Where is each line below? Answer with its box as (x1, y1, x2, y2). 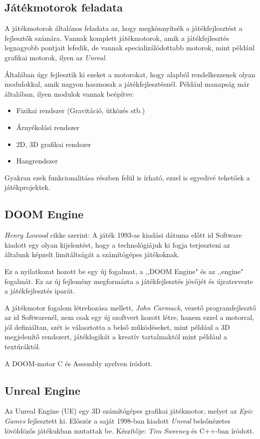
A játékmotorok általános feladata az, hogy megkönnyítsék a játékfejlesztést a (4, 23, 243, 33)
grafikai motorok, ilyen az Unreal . (4, 52, 107, 62)
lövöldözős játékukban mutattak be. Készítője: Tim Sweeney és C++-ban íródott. (4, 425, 255, 436)
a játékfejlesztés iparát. (4, 286, 75, 296)
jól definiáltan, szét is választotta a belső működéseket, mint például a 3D (4, 321, 230, 332)
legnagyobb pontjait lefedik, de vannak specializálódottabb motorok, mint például (4, 42, 255, 53)
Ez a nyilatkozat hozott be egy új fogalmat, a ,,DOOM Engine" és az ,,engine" (4, 266, 244, 276)
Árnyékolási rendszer (16, 122, 80, 132)
